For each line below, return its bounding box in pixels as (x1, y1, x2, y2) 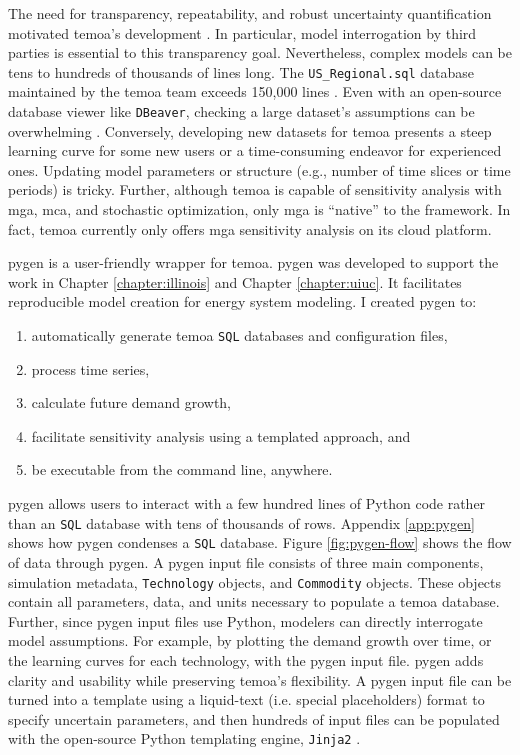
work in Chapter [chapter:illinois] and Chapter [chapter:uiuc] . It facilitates (8, 271, 462, 292)
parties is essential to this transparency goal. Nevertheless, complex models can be (8, 42, 513, 63)
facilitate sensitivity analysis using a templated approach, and (31, 425, 411, 446)
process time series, (31, 358, 150, 379)
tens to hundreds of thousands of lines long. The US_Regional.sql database (8, 61, 475, 82)
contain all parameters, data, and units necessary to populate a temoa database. (8, 591, 500, 612)
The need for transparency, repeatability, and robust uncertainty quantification (8, 3, 492, 23)
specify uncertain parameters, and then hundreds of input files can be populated (8, 708, 500, 729)
